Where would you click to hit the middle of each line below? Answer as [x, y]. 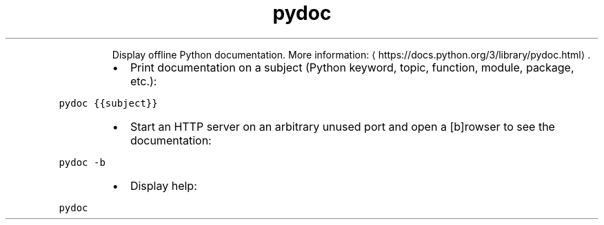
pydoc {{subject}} [108, 103]
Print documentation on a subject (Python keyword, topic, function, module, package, [352, 67]
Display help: [163, 185]
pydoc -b [82, 162]
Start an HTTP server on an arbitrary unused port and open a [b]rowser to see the [342, 126]
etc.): [143, 81]
